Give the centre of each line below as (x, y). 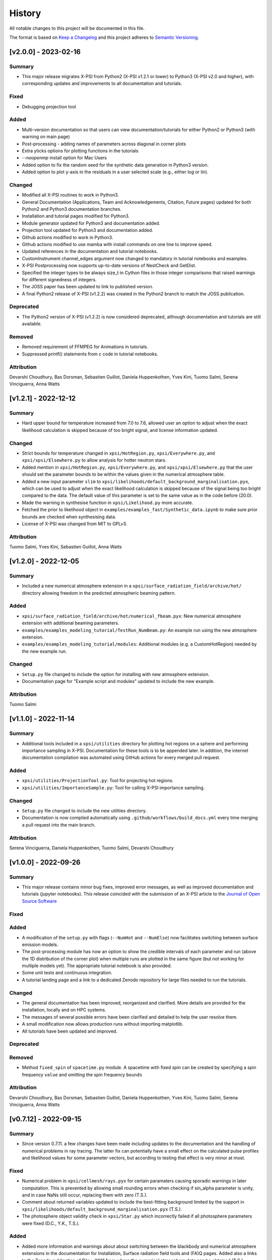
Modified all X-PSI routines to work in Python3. (71, 195)
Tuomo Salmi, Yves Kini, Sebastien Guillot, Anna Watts (66, 547)
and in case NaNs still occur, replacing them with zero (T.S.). (85, 1195)
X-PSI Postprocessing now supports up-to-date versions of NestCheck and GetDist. (109, 266)
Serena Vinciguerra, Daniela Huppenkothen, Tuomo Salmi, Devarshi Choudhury (91, 848)
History (25, 13)
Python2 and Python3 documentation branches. (72, 209)
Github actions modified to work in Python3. (67, 237)
